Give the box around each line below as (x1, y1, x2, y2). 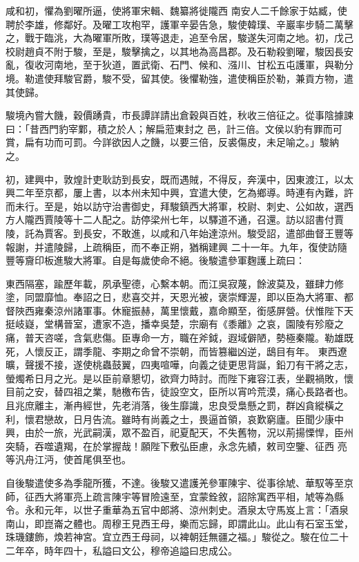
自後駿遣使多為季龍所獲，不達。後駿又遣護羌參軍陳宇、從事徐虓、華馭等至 (6, 476, 344, 489)
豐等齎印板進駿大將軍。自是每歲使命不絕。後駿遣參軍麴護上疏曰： (6, 253, 305, 268)
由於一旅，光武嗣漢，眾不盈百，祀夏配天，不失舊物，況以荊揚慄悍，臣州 (24, 425, 353, 440)
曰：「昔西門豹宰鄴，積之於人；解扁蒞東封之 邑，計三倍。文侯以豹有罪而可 (6, 121, 342, 135)
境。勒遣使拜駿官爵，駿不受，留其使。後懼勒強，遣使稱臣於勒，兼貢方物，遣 (6, 71, 353, 85)
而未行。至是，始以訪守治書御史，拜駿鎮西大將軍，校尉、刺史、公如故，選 (6, 198, 344, 213)
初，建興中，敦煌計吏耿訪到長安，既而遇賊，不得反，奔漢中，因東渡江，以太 (6, 171, 353, 186)
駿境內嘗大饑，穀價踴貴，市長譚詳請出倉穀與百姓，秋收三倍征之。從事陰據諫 (6, 108, 353, 122)
